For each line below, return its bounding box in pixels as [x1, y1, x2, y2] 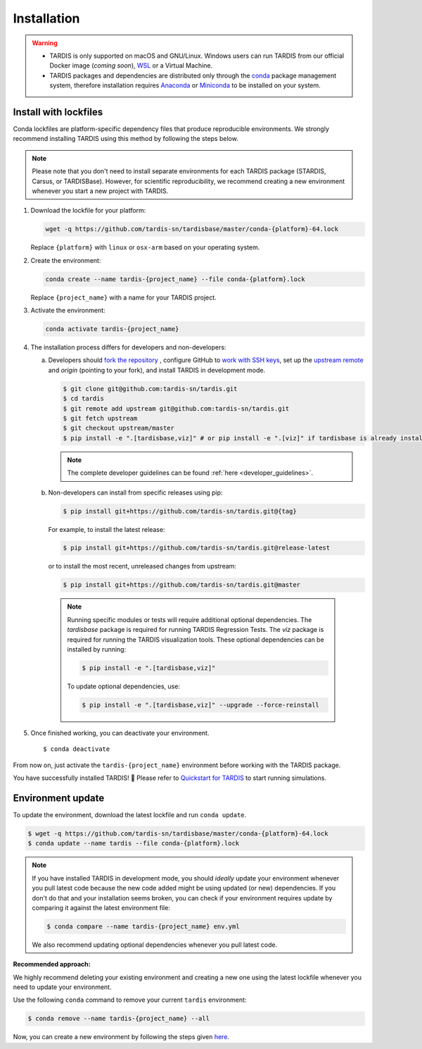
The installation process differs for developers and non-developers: [30, 343, 226, 352]
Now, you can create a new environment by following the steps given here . [13, 1033, 230, 1041]
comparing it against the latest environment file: [32, 903, 170, 912]
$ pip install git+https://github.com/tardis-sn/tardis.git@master [63, 581, 301, 589]
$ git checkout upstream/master [63, 424, 175, 433]
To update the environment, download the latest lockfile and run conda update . [13, 811, 247, 819]
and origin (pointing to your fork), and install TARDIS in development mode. [48, 366, 266, 374]
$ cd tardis [63, 395, 105, 403]
